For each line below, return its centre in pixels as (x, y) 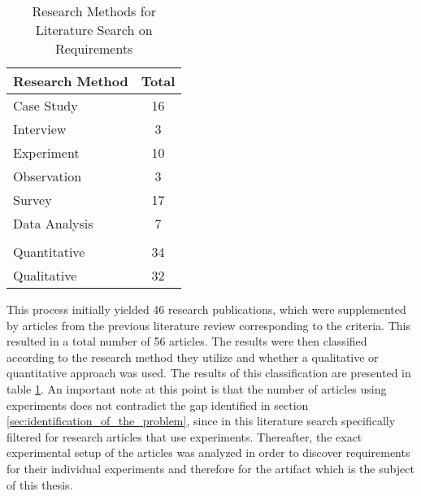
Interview (40, 129)
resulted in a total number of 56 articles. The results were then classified (187, 341)
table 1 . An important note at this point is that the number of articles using (197, 388)
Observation (48, 176)
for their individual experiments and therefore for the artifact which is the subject (210, 468)
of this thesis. (40, 484)
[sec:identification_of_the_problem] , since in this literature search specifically (201, 421)
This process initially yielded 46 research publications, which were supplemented (206, 309)
